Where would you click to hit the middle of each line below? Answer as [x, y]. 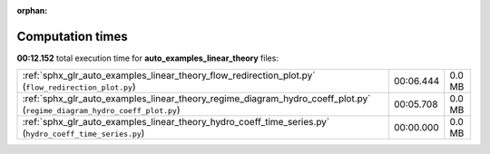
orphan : [32, 10]
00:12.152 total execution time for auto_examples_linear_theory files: [147, 58]
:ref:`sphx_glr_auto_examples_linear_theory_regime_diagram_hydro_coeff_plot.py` [196, 99]
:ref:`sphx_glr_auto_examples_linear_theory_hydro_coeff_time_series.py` [176, 122]
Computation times [72, 36]
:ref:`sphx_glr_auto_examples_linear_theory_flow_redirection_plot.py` [169, 75]
